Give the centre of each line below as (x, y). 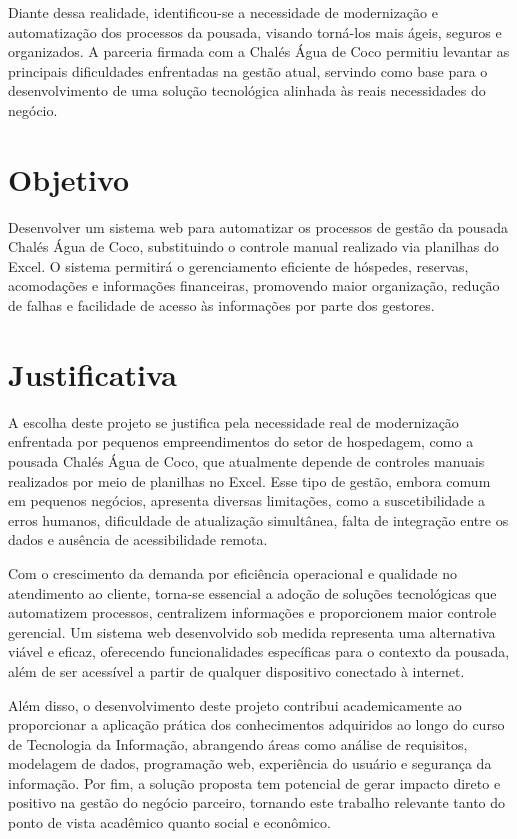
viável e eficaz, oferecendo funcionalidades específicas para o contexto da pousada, (259, 651)
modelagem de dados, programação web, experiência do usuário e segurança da (250, 763)
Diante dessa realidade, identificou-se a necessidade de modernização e (223, 12)
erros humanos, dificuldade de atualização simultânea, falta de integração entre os (258, 519)
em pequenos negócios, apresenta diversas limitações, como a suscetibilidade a (247, 500)
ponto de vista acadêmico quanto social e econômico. (169, 822)
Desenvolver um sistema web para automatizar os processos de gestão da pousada (258, 226)
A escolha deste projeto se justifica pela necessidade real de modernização (233, 421)
